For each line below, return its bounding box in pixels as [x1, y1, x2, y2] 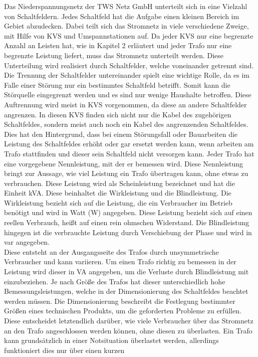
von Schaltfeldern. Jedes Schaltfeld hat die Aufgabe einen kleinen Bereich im [4, 11, 239, 21]
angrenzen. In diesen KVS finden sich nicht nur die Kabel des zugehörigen [4, 109, 231, 119]
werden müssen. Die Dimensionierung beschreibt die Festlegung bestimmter [4, 295, 235, 306]
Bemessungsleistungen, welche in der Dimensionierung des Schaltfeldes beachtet [4, 286, 248, 296]
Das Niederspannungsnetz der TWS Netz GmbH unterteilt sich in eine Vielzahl [4, 1, 247, 11]
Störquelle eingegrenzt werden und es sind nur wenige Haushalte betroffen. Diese [4, 89, 251, 100]
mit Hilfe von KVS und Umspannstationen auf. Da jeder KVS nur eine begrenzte [4, 30, 253, 41]
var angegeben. [4, 237, 50, 247]
